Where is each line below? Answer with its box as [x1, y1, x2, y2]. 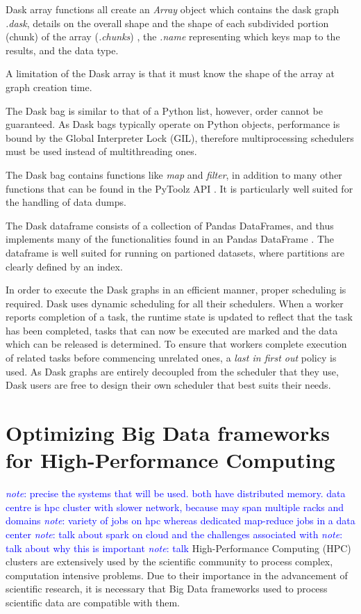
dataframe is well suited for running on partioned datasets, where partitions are [6, 245, 344, 259]
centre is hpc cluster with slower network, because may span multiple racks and [6, 499, 344, 514]
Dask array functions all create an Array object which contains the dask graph [6, 2, 339, 16]
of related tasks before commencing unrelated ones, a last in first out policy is [6, 350, 337, 365]
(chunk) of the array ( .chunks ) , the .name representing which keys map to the [6, 29, 340, 44]
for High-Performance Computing [6, 446, 335, 474]
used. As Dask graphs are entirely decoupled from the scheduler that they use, [6, 364, 339, 378]
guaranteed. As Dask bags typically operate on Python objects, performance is [6, 117, 340, 131]
